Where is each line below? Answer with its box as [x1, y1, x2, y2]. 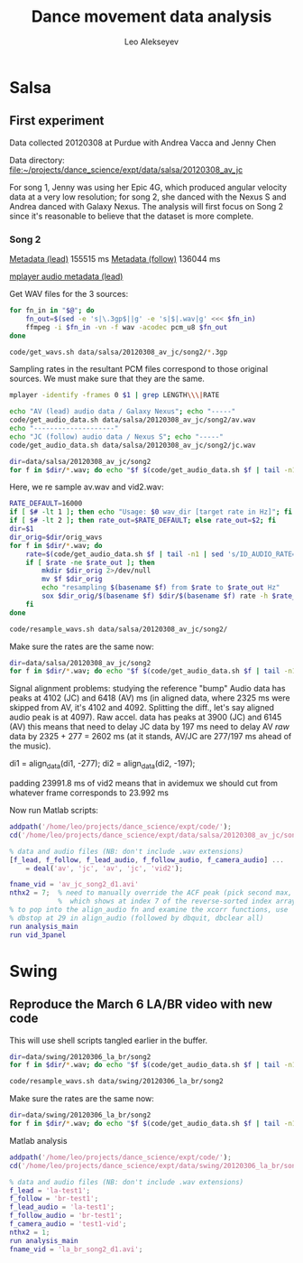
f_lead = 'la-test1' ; [9, 1185, 91, 1195]
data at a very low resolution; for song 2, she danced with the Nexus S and [9, 191, 287, 202]
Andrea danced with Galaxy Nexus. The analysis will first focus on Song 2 [9, 200, 284, 211]
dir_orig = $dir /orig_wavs [9, 533, 103, 542]
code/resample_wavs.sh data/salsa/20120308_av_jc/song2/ [9, 625, 228, 634]
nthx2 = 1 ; [9, 1228, 50, 1237]
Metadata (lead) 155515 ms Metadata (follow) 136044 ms [9, 254, 221, 265]
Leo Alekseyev [124, 36, 179, 47]
